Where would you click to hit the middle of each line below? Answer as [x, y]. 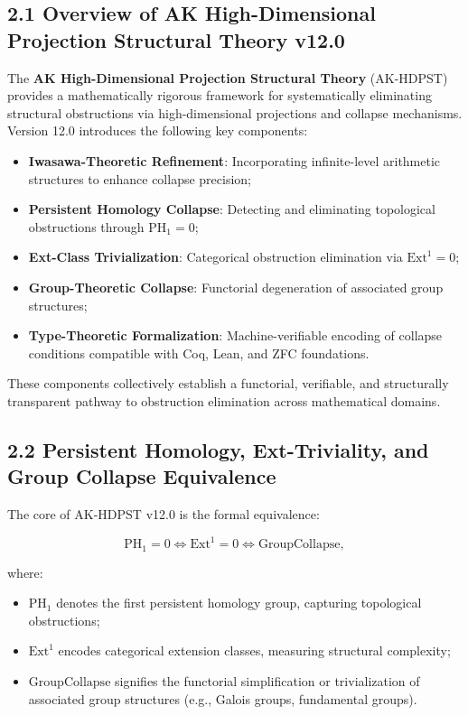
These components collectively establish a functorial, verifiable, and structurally [228, 383]
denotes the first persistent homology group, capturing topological [239, 603]
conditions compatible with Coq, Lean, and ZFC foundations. [199, 353]
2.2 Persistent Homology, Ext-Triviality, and [218, 449]
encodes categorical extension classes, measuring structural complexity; [254, 650]
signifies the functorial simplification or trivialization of [267, 681]
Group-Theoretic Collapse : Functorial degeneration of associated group [236, 287]
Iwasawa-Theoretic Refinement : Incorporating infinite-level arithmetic [234, 160]
